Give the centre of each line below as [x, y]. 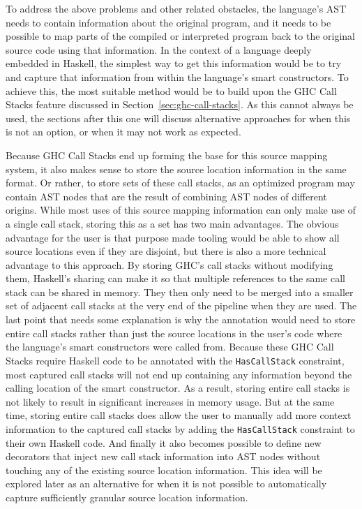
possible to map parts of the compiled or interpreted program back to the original [181, 36]
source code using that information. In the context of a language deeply [159, 49]
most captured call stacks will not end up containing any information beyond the [179, 374]
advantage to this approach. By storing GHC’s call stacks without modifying [169, 264]
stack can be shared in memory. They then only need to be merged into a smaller [180, 292]
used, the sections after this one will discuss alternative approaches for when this [178, 118]
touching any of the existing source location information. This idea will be [164, 470]
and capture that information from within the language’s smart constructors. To [177, 76]
